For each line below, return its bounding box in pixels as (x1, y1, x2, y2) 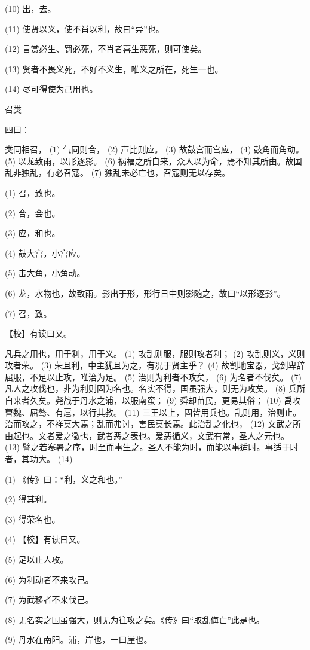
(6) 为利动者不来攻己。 (5, 573, 94, 585)
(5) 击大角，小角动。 (5, 267, 85, 279)
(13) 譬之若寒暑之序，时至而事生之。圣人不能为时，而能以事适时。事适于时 (5, 441, 299, 453)
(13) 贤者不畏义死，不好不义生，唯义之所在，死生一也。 (5, 62, 223, 75)
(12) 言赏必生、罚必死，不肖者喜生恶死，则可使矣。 (5, 42, 207, 55)
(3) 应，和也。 (5, 227, 60, 239)
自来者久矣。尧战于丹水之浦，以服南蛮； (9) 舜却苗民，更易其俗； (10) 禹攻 (5, 394, 301, 407)
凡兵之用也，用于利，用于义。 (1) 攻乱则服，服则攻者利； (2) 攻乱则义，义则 (5, 347, 305, 359)
